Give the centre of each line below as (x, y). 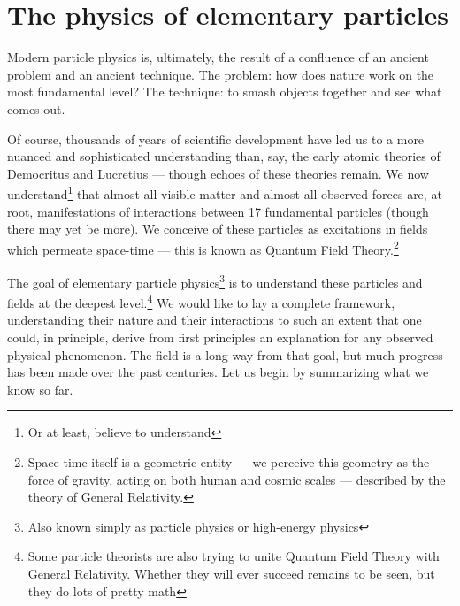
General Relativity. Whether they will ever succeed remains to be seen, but (231, 573)
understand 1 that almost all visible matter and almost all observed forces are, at (225, 192)
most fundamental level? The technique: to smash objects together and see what (225, 92)
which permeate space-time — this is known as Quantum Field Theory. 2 (203, 248)
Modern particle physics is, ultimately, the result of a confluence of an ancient (218, 57)
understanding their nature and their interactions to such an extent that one (215, 320)
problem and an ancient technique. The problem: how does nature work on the (221, 74)
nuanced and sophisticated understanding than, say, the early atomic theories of (224, 156)
